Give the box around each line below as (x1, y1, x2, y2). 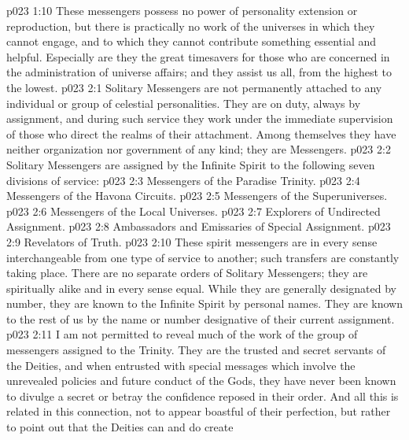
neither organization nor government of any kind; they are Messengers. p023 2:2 (6, 141, 391, 157)
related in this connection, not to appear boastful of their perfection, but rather (6, 403, 391, 420)
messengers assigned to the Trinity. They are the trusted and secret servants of (6, 342, 386, 358)
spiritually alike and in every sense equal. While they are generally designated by (6, 279, 396, 296)
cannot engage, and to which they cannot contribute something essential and (6, 33, 377, 50)
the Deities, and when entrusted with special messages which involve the (6, 357, 356, 373)
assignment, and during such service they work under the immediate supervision (6, 110, 393, 127)
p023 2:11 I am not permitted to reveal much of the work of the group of (6, 326, 358, 342)
